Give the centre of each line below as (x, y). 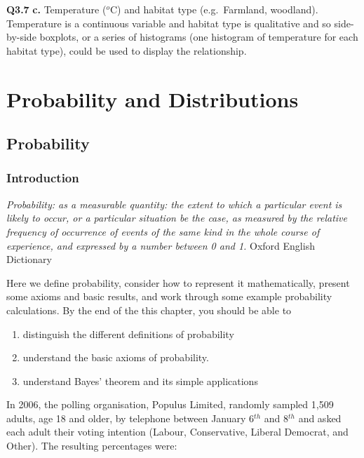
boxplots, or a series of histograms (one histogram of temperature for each (199, 37)
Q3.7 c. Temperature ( (56, 9)
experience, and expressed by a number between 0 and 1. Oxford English (161, 245)
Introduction (43, 178)
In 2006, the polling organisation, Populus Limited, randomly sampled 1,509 (170, 404)
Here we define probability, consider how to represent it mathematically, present (178, 282)
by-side (21, 37)
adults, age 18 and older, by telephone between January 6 (130, 418)
